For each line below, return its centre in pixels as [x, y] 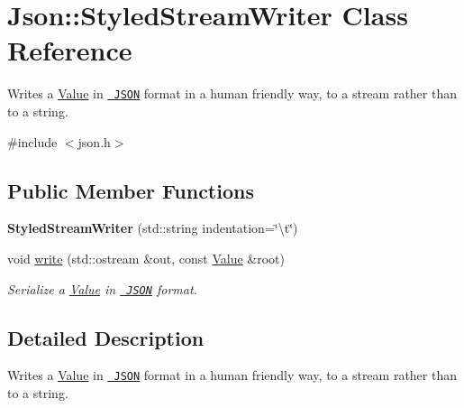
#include [32, 141]
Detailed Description [106, 337]
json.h [94, 141]
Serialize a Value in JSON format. [102, 288]
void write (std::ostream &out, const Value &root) [146, 258]
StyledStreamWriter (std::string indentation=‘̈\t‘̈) [153, 228]
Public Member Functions [131, 190]
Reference [70, 50]
